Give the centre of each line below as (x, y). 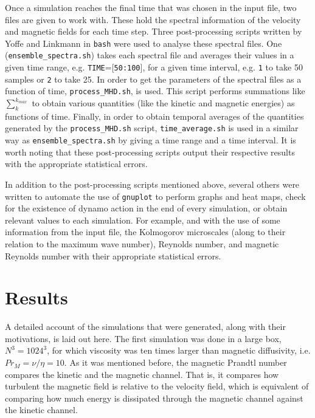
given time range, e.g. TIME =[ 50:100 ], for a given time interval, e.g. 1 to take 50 (154, 67)
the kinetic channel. (41, 410)
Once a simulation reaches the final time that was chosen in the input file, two (151, 7)
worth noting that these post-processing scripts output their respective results (150, 152)
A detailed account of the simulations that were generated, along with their (145, 327)
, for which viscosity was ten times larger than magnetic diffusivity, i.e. (179, 350)
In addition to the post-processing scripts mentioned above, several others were (152, 184)
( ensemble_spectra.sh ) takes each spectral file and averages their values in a (150, 55)
